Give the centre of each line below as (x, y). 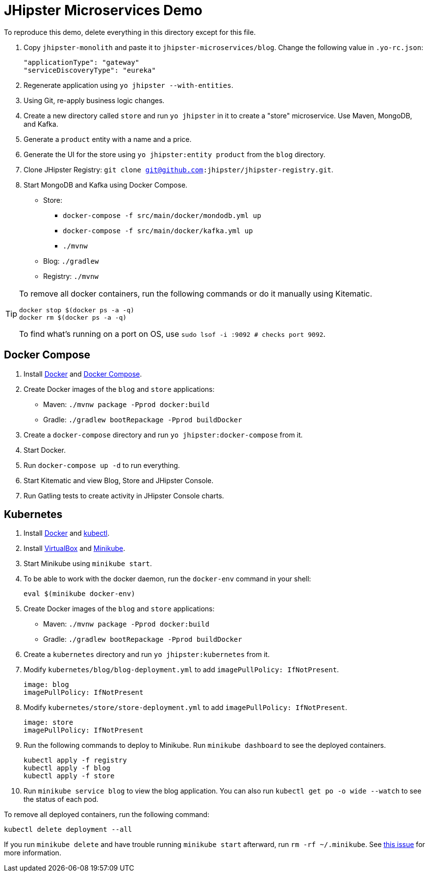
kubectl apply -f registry (75, 760)
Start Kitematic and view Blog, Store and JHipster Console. (119, 480)
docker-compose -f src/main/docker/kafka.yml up (158, 231)
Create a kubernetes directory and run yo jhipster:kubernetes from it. (147, 655)
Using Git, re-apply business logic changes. (94, 100)
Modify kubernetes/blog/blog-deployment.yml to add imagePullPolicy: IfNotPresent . (181, 670)
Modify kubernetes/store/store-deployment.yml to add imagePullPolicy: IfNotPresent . (186, 708)
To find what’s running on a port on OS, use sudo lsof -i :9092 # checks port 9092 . (172, 334)
